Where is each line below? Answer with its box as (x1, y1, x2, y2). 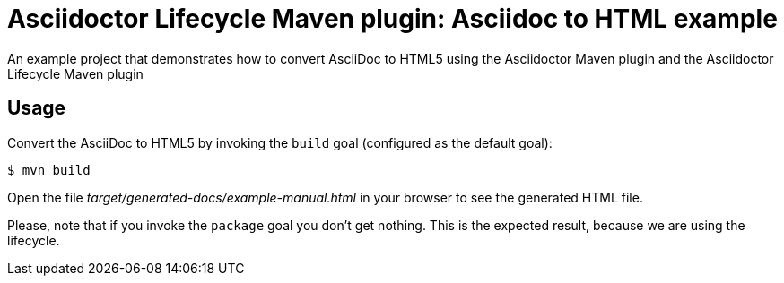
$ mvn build (7, 162, 91, 177)
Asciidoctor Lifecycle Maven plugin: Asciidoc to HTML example (7, 4, 778, 34)
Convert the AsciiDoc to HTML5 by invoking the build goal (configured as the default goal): (7, 134, 553, 150)
